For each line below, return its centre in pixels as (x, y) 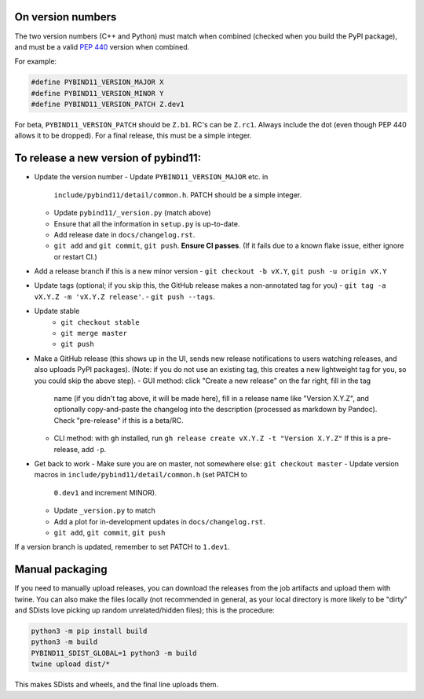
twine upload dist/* (70, 664)
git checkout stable (101, 322)
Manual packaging (61, 570)
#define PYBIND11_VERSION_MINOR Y (97, 93)
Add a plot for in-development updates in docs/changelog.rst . (160, 521)
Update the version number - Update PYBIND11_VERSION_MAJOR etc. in (151, 177)
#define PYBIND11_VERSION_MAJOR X (97, 82)
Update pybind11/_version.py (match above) (132, 213)
